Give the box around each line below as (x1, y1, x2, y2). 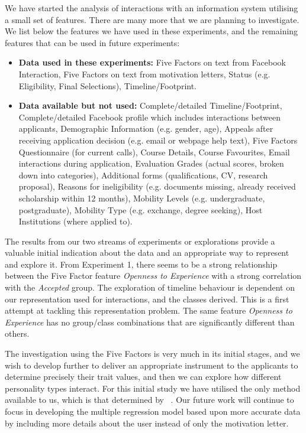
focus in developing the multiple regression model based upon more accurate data (5, 405, 301, 417)
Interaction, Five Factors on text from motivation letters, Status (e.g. (18, 67, 270, 80)
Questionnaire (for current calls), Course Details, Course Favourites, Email (18, 145, 290, 158)
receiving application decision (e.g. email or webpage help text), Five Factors (18, 134, 298, 146)
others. (5, 327, 30, 340)
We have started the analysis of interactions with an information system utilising (5, 2, 298, 14)
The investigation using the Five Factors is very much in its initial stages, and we (5, 347, 300, 360)
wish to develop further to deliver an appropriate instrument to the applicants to (5, 359, 298, 371)
